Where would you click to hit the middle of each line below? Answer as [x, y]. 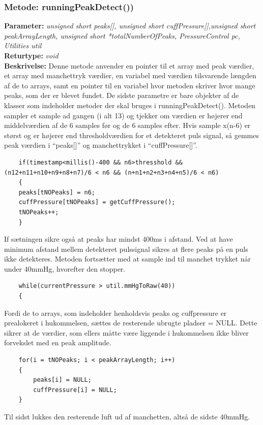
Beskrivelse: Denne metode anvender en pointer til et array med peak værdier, [129, 65]
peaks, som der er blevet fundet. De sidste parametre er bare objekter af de [122, 95]
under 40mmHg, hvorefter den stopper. [65, 268]
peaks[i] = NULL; [62, 380]
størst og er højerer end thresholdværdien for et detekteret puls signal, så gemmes [131, 135]
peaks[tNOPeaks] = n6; [57, 192]
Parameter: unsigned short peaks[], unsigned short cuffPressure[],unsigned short [130, 26]
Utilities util [23, 45]
